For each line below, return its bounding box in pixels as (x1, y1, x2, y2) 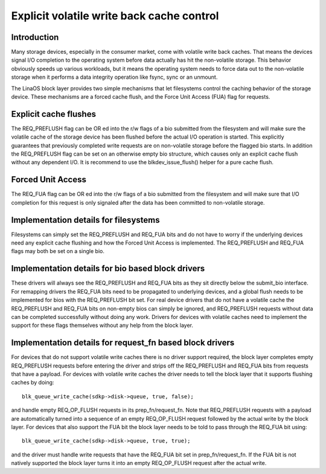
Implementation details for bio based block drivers (11, 263, 205, 274)
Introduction (11, 32, 59, 42)
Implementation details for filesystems (11, 215, 160, 225)
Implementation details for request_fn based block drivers (11, 338, 235, 348)
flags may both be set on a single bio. (11, 248, 105, 255)
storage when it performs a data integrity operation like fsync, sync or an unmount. (11, 73, 218, 81)
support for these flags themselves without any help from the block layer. (11, 321, 193, 329)
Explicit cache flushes (11, 109, 97, 119)
